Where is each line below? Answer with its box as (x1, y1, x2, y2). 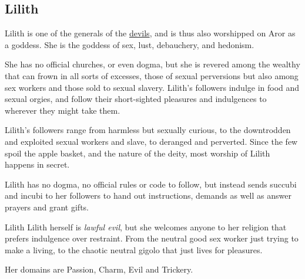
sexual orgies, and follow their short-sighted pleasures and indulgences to (5, 93, 267, 105)
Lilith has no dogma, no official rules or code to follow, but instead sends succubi (5, 178, 297, 190)
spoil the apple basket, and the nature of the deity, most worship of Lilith (5, 147, 270, 159)
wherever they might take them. (5, 104, 120, 116)
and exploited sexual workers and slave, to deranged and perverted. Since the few (5, 135, 298, 147)
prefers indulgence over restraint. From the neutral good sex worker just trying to (5, 232, 299, 244)
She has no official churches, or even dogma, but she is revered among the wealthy (5, 58, 300, 70)
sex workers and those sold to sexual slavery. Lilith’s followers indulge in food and (5, 81, 300, 93)
